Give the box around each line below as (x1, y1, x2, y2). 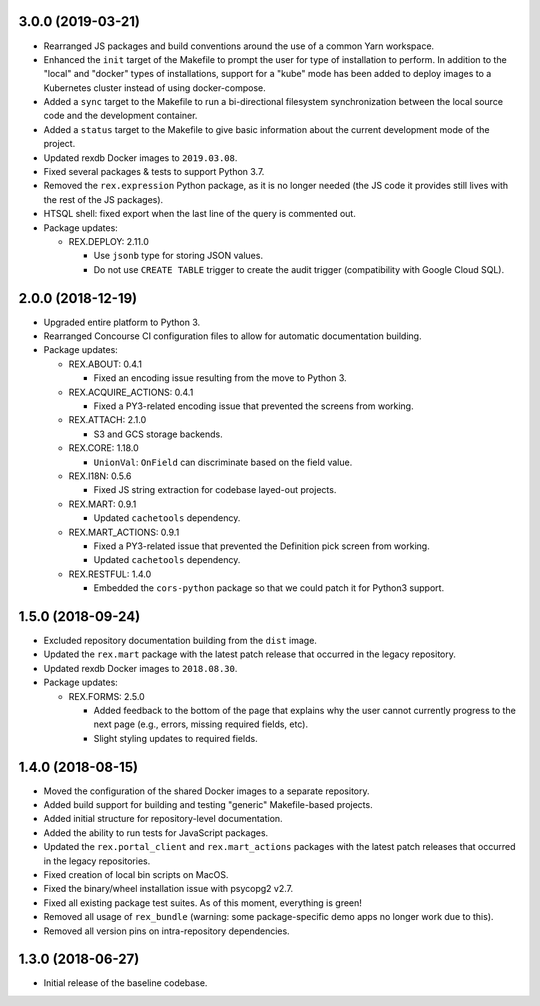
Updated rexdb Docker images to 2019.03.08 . (43, 151, 238, 164)
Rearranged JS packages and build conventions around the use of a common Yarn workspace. (43, 40, 435, 52)
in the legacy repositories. (43, 855, 151, 867)
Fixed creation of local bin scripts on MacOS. (43, 868, 229, 880)
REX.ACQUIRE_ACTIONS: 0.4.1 (68, 386, 194, 398)
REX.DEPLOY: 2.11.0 (68, 235, 150, 247)
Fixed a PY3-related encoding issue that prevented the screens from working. (93, 400, 414, 412)
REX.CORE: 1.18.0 (68, 442, 139, 454)
